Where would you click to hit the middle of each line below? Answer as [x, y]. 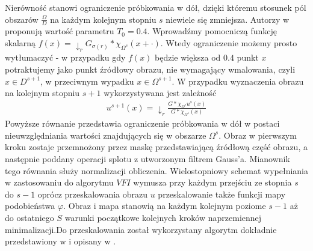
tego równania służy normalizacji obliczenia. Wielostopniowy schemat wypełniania [156, 170]
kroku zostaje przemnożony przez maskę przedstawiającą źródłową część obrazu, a [156, 147]
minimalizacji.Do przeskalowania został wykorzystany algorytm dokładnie [141, 229]
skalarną [20, 43]
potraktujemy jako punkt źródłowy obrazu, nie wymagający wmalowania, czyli [150, 69]
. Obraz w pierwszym [258, 135]
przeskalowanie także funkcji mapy [222, 194]
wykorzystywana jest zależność [160, 93]
